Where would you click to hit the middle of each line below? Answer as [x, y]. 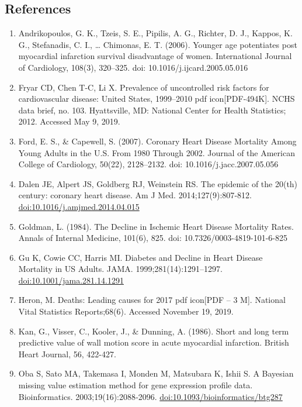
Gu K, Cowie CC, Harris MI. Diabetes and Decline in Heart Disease [140, 257]
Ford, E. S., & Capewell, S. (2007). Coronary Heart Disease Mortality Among [157, 141]
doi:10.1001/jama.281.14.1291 [71, 280]
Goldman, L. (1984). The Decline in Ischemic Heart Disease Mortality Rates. [156, 226]
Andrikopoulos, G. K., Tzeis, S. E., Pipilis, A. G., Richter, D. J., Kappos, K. [155, 33]
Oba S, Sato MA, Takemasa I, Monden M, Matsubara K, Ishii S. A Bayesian [156, 373]
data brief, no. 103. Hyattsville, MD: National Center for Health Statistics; [152, 110]
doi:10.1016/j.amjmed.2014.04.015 [79, 206]
